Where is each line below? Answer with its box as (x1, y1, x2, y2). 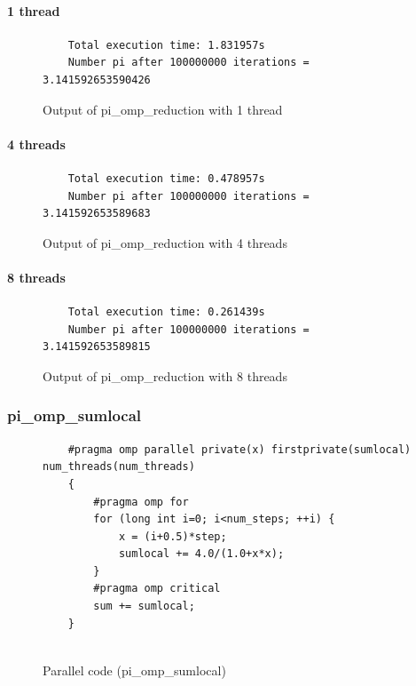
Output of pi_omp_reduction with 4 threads (43, 233, 287, 251)
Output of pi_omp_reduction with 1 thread (43, 100, 283, 118)
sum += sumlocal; (93, 600, 195, 613)
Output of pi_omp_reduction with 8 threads (43, 366, 287, 385)
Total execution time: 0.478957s (67, 171, 265, 185)
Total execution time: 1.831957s (67, 38, 265, 52)
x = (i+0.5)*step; (118, 530, 227, 543)
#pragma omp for (93, 495, 189, 508)
